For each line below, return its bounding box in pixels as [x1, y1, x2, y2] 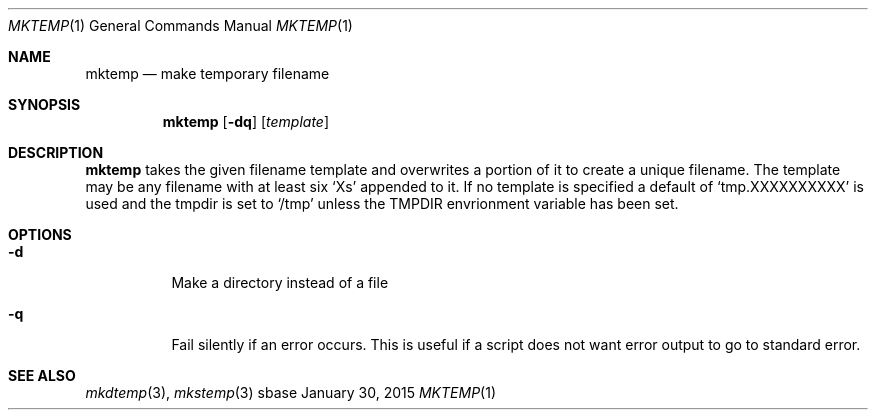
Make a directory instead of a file [171, 274, 389, 291]
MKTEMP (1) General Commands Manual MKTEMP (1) [8, 17, 353, 34]
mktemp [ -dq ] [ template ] [162, 113, 330, 130]
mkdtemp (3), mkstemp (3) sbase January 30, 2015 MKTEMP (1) [85, 384, 496, 401]
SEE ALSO [8, 367, 76, 384]
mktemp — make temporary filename [85, 65, 330, 82]
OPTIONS [8, 226, 72, 243]
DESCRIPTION [8, 144, 104, 161]
